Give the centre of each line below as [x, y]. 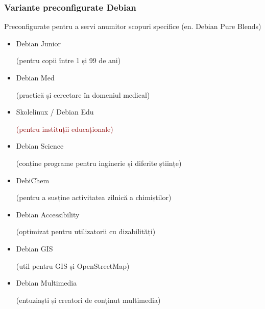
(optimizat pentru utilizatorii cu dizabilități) [86, 231]
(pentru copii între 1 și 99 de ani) [68, 60]
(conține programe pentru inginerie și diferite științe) [99, 163]
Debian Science [40, 146]
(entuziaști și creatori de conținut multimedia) [88, 300]
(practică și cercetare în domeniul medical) [83, 94]
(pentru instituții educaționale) [65, 129]
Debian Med [35, 77]
